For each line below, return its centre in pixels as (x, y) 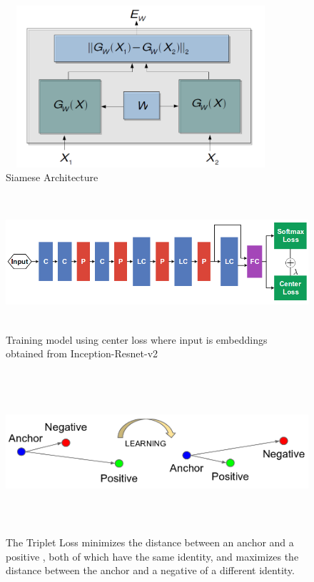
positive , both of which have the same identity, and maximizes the (152, 556)
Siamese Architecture (52, 177)
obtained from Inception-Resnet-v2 (82, 353)
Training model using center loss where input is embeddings (137, 339)
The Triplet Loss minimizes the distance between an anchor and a (150, 542)
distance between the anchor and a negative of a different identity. (150, 570)
